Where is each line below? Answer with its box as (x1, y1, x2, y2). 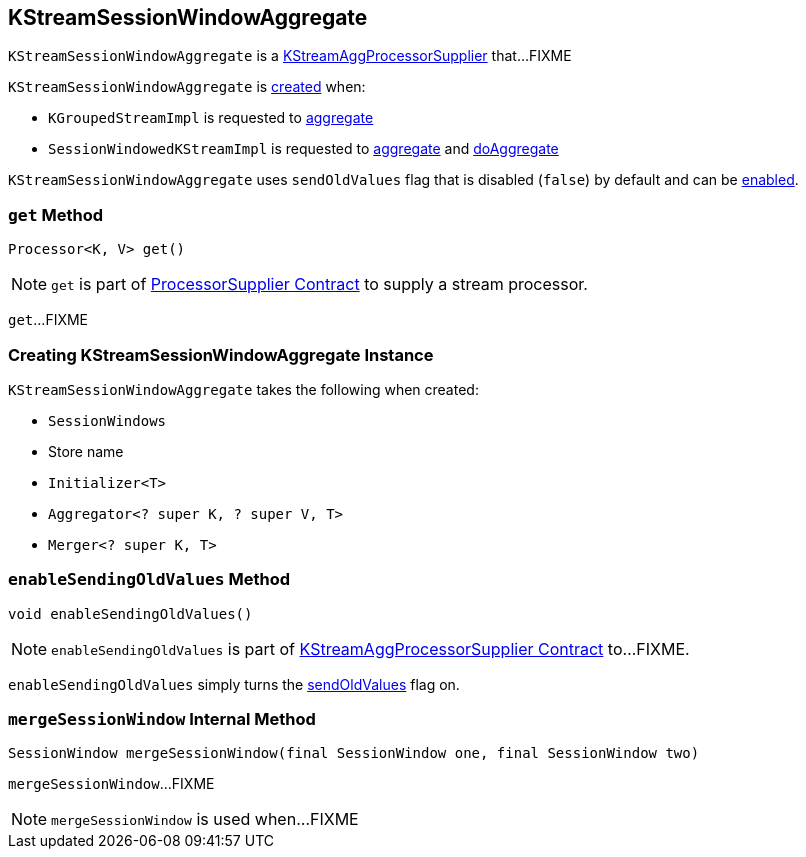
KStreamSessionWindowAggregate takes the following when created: (8, 380, 479, 398)
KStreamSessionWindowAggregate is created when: (8, 78, 366, 96)
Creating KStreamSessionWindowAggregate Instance (8, 344, 434, 365)
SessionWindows (48, 412, 167, 429)
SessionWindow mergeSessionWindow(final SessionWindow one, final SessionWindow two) (8, 745, 700, 762)
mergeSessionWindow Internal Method (8, 709, 316, 730)
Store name (48, 442, 124, 460)
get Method (8, 204, 103, 225)
